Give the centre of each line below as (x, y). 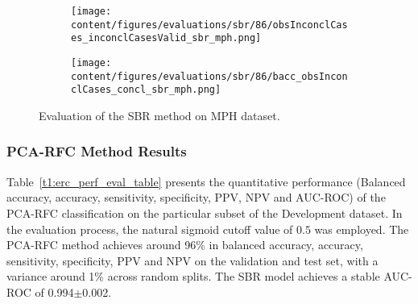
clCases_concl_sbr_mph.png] (146, 90)
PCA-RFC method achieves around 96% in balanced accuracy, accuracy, (185, 245)
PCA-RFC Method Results (97, 151)
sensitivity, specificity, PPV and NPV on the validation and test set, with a (192, 260)
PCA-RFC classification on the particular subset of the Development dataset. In (205, 212)
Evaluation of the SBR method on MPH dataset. (159, 115)
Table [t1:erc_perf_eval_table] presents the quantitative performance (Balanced (206, 181)
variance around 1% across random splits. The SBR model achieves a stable (193, 276)
